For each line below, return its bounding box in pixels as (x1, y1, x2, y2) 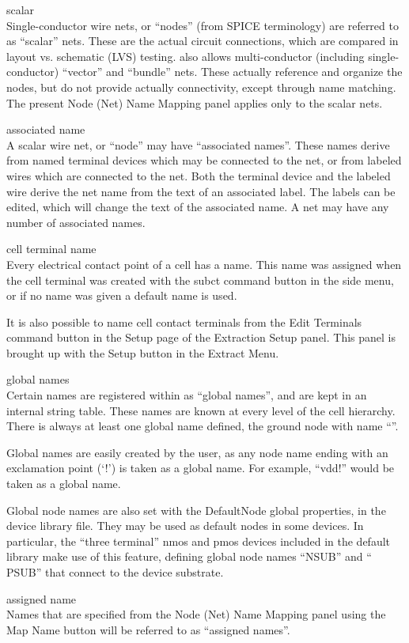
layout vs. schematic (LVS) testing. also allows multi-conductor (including (6, 47, 365, 64)
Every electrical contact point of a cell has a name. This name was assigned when (6, 255, 402, 272)
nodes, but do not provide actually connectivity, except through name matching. (6, 78, 396, 95)
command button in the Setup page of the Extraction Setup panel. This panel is (6, 329, 396, 346)
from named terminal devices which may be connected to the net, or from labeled (6, 152, 402, 168)
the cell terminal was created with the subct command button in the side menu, (6, 271, 394, 288)
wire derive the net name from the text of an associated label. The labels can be (6, 183, 396, 199)
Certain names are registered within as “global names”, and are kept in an (6, 387, 367, 403)
